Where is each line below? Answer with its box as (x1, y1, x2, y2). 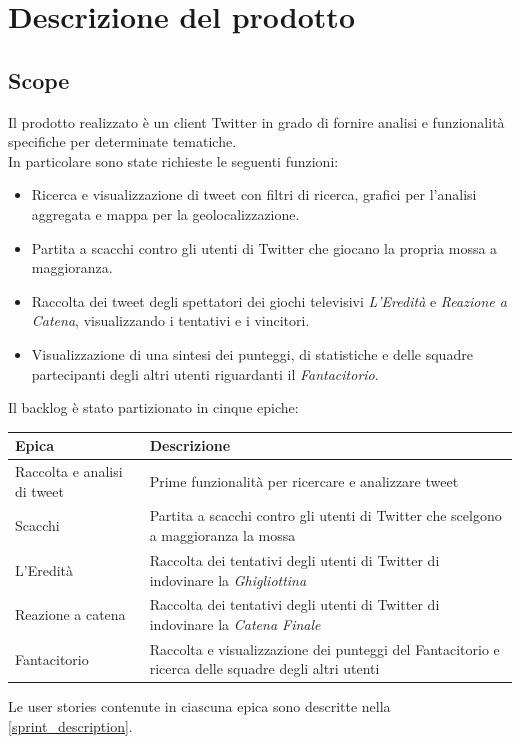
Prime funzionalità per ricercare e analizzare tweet (149, 470, 459, 491)
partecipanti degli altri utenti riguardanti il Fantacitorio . (31, 363, 379, 384)
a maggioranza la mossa (149, 525, 296, 546)
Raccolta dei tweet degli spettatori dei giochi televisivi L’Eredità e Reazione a (31, 290, 507, 311)
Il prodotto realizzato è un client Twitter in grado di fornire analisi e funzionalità (8, 111, 505, 132)
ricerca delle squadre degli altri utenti (149, 658, 380, 679)
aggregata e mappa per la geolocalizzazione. (31, 203, 300, 224)
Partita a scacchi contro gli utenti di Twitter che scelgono (149, 505, 502, 526)
